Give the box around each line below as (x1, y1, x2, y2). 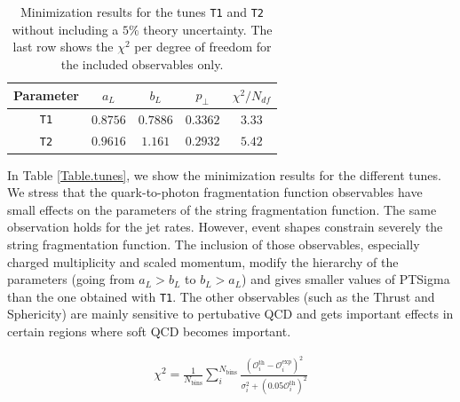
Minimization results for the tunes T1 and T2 (20, 3, 265, 20)
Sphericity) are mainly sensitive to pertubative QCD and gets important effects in (7, 304, 454, 323)
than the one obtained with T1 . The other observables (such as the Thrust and (7, 287, 435, 305)
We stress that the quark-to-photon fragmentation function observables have (7, 183, 423, 201)
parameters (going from (7, 270, 135, 288)
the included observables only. (60, 54, 224, 73)
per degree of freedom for (134, 37, 272, 56)
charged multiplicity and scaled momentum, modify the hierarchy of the (7, 252, 399, 271)
